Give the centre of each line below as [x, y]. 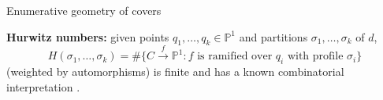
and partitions [273, 36]
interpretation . [43, 86]
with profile [315, 57]
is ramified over [235, 57]
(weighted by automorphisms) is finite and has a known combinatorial [175, 71]
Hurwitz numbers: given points [88, 36]
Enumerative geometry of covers [84, 10]
